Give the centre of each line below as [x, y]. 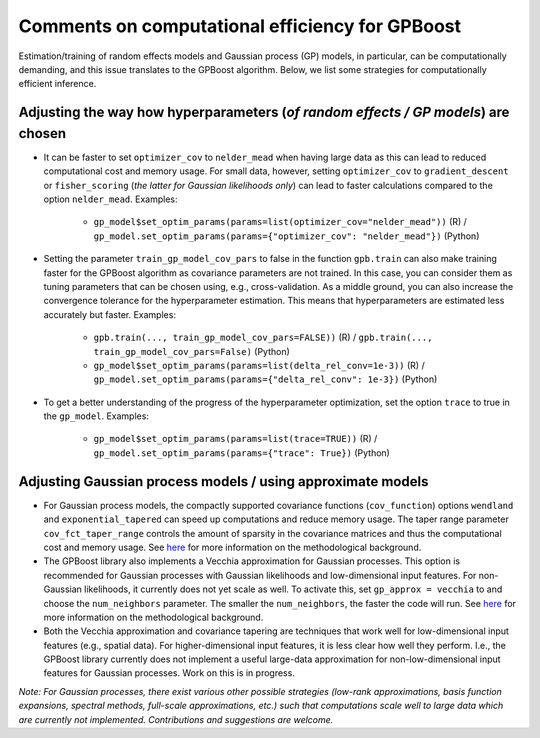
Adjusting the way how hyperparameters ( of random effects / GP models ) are [264, 112]
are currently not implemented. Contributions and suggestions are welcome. [176, 719]
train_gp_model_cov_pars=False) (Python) [191, 351]
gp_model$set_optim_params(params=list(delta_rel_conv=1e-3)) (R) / [259, 365]
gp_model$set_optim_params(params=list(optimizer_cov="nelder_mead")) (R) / [280, 222]
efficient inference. [57, 84]
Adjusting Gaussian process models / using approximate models [223, 481]
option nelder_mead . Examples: [110, 199]
